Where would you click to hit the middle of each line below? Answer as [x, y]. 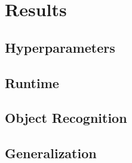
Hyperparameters [60, 47]
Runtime [32, 82]
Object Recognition [66, 118]
